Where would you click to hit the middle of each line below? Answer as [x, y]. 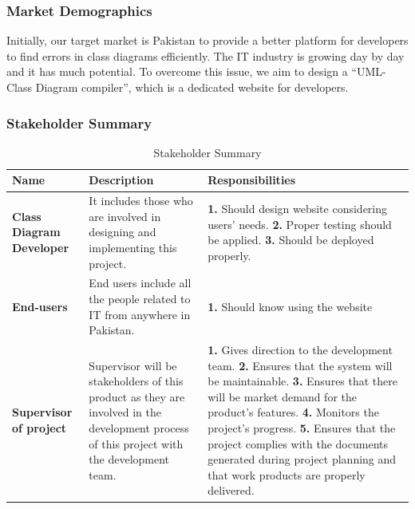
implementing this [133, 248]
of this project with [136, 443]
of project [40, 428]
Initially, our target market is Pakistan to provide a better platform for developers [207, 40]
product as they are [137, 396]
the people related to [140, 299]
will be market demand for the [282, 396]
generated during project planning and [302, 459]
